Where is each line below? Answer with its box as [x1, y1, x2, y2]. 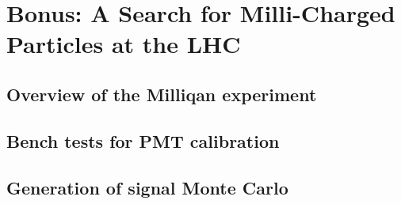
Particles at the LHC [6, 28, 241, 60]
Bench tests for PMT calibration [6, 128, 280, 153]
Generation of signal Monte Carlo [6, 175, 288, 199]
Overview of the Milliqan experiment [6, 81, 317, 106]
